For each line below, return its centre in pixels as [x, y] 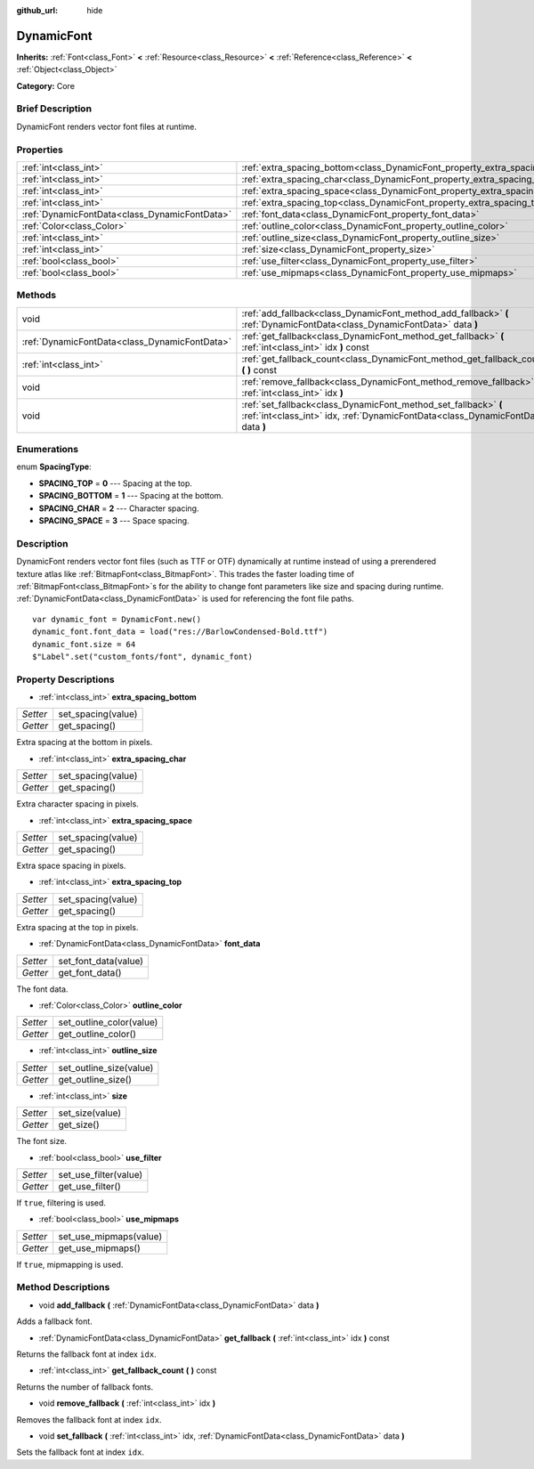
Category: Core [46, 85]
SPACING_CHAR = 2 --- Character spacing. [119, 508]
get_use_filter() [90, 1186]
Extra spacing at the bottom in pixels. [85, 743]
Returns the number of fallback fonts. [85, 1387]
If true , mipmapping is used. [70, 1264]
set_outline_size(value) [106, 1067]
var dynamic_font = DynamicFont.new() [117, 619]
